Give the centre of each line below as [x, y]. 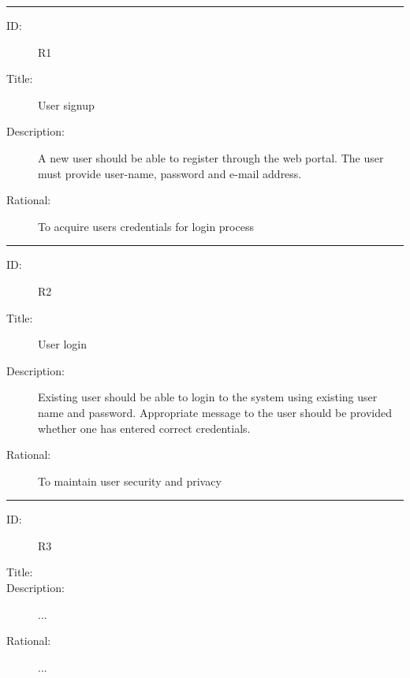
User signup [66, 104]
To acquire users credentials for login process [146, 226]
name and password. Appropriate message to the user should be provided [215, 412]
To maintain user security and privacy [130, 481]
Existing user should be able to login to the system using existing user [208, 397]
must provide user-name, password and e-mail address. [170, 173]
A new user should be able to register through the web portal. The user [211, 157]
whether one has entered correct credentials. [144, 428]
